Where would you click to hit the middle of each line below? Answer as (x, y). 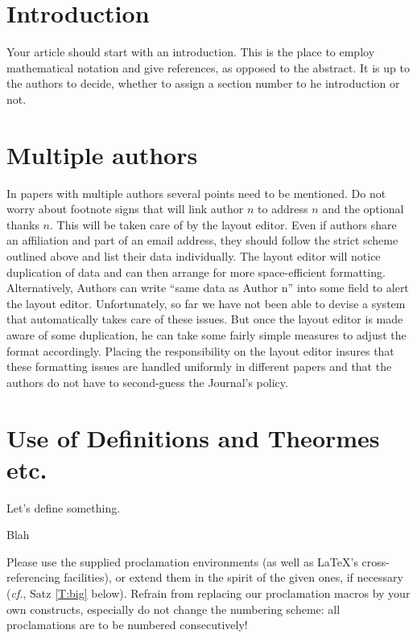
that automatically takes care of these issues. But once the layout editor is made (205, 319)
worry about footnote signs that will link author (125, 209)
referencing (33, 577)
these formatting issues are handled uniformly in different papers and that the (199, 366)
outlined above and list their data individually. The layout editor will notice (194, 256)
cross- (376, 561)
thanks (23, 224)
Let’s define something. (64, 507)
